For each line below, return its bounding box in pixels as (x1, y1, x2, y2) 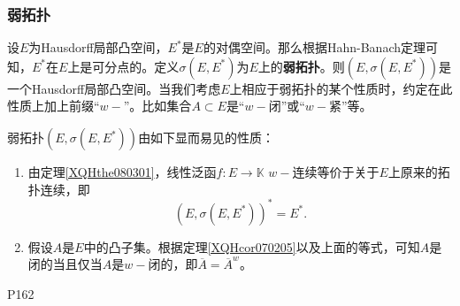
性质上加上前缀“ (7, 96, 100, 115)
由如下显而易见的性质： (138, 128, 275, 146)
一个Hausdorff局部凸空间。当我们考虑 (7, 79, 221, 97)
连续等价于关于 (292, 163, 379, 180)
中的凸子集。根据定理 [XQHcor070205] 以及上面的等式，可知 (83, 237, 420, 256)
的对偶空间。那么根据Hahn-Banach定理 (203, 38, 425, 57)
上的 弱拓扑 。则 (257, 57, 345, 75)
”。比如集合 (123, 96, 192, 115)
